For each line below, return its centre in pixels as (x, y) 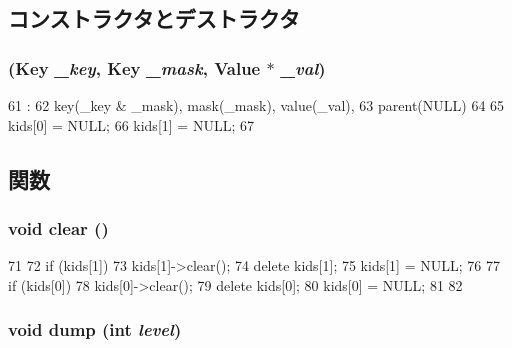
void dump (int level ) (95, 329)
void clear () (58, 227)
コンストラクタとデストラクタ (154, 18)
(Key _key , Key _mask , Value (134, 67)
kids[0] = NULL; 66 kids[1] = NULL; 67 (131, 124)
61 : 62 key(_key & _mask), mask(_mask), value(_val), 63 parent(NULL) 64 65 (256, 105)
